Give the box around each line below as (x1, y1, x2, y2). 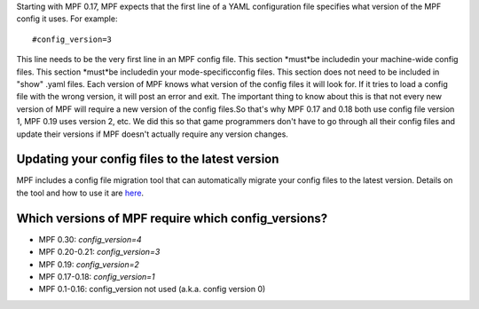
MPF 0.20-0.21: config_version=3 (38, 247, 161, 257)
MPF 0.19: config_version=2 (38, 258, 139, 270)
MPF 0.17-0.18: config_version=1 (38, 271, 155, 281)
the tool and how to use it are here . (16, 187, 145, 198)
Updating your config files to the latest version (16, 152, 279, 167)
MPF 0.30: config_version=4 (38, 234, 142, 244)
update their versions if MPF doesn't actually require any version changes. (16, 129, 288, 139)
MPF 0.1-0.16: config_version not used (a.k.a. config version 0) (38, 284, 266, 295)
